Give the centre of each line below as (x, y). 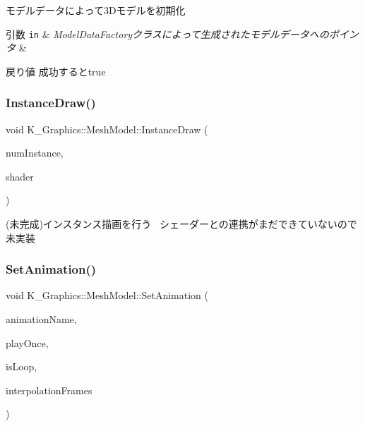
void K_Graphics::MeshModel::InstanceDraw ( (107, 129)
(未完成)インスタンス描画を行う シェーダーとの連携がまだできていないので (181, 224)
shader (20, 176)
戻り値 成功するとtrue (56, 71)
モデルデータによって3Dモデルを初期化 (96, 10)
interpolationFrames (49, 390)
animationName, (41, 319)
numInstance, (35, 153)
